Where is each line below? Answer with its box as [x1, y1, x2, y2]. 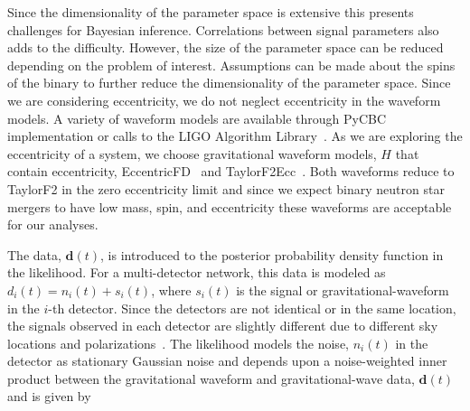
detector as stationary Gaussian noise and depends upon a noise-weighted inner [7, 351, 447, 370]
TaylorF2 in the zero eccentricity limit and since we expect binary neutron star [7, 179, 445, 198]
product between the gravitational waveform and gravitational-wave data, [7, 369, 415, 388]
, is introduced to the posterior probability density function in [100, 245, 444, 264]
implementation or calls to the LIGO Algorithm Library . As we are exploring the [7, 126, 463, 145]
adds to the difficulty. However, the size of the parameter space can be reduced [7, 38, 444, 57]
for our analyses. [7, 215, 99, 234]
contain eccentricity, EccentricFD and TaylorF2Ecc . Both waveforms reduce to [7, 162, 455, 181]
